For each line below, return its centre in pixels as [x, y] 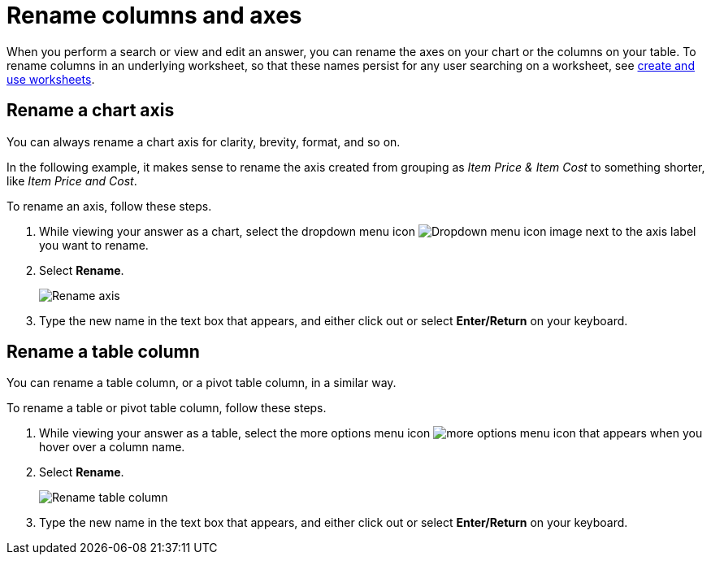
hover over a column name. [112, 447]
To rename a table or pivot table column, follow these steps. [167, 408]
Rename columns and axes [154, 15]
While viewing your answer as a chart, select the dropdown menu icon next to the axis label [368, 231]
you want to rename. [94, 245]
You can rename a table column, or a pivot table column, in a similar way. [202, 383]
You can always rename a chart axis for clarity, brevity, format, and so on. [204, 141]
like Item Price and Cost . [72, 180]
